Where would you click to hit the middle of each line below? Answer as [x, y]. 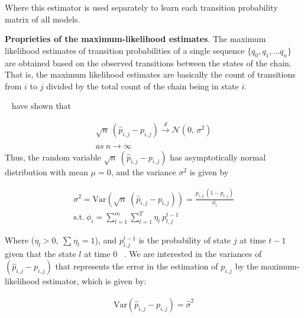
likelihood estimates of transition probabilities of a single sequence [125, 50]
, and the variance [143, 171]
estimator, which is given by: [94, 281]
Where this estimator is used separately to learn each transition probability [141, 7]
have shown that [41, 106]
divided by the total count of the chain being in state [143, 86]
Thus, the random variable [53, 157]
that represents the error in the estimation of [137, 266]
